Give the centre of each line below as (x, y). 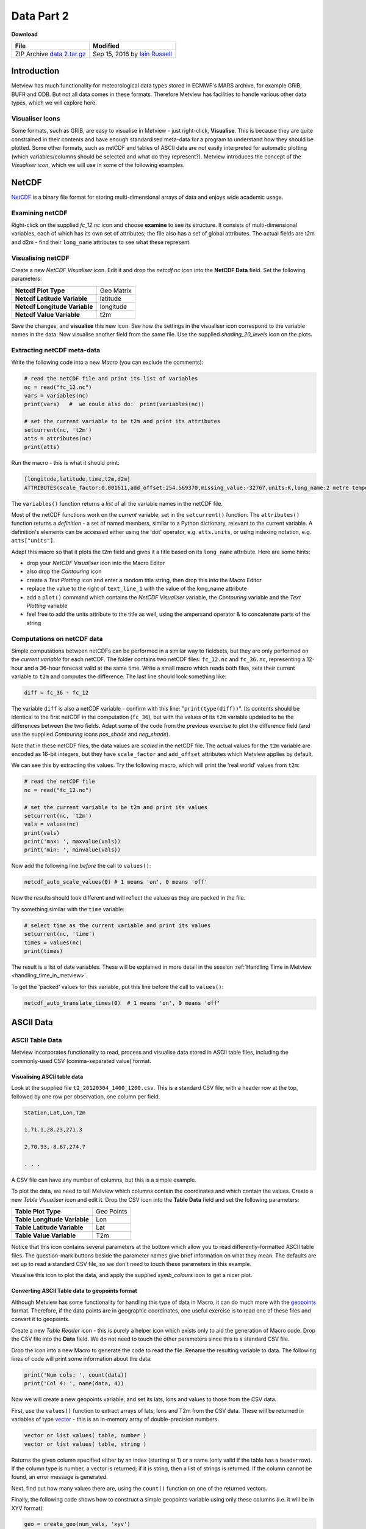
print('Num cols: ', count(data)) (76, 1375)
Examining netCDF (39, 213)
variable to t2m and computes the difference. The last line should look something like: (119, 676)
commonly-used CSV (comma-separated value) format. (81, 1061)
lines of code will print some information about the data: (81, 1359)
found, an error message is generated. (59, 1477)
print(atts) (42, 447)
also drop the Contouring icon (64, 571)
